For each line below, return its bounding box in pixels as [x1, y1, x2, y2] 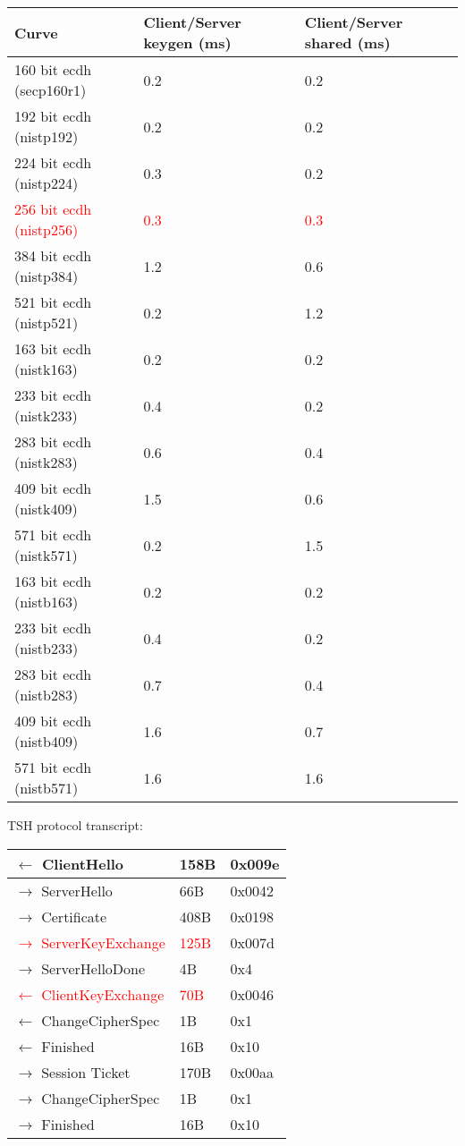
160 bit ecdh [14, 59, 92, 80]
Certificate [41, 905, 107, 927]
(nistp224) [14, 173, 79, 193]
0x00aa [230, 1061, 274, 1082]
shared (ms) [304, 32, 391, 53]
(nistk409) [14, 498, 78, 519]
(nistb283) [14, 684, 79, 705]
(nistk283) [14, 452, 78, 472]
